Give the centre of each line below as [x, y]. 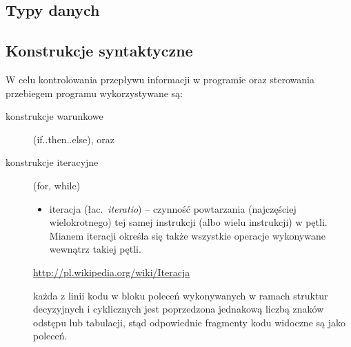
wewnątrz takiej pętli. [95, 249]
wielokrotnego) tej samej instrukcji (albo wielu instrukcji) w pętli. [188, 222]
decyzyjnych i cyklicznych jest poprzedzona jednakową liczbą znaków [179, 309]
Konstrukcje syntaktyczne [99, 51]
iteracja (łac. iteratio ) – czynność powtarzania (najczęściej [173, 208]
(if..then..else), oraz [74, 139]
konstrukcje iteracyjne [52, 162]
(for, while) [57, 185]
